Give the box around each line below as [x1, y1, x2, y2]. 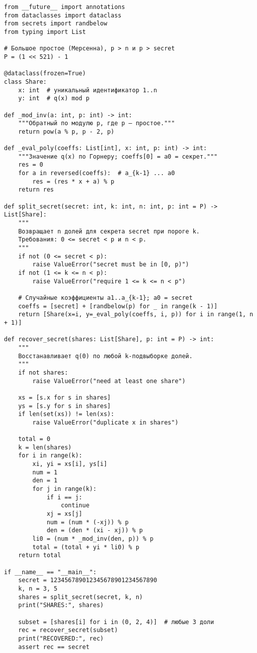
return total [18, 552, 61, 559]
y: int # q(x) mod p [18, 95, 89, 102]
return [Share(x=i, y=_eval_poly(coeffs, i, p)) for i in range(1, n [18, 311, 254, 318]
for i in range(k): [18, 452, 83, 459]
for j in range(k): [32, 485, 97, 493]
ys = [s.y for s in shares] [18, 402, 111, 410]
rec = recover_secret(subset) [18, 627, 118, 634]
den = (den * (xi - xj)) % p [46, 527, 143, 534]
